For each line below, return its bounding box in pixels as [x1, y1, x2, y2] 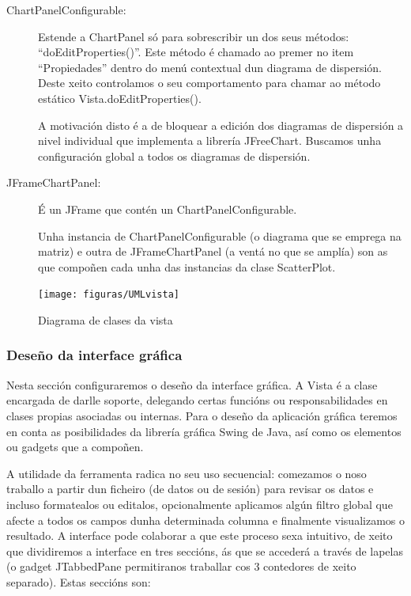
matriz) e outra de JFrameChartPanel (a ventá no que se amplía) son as [38, 243, 388, 260]
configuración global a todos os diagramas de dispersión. [38, 147, 311, 164]
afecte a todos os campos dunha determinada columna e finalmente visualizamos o [6, 511, 405, 528]
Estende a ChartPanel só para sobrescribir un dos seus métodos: [38, 28, 349, 44]
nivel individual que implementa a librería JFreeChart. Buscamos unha [38, 132, 382, 149]
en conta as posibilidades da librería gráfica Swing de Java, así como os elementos [6, 423, 402, 439]
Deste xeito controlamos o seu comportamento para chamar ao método [38, 74, 381, 91]
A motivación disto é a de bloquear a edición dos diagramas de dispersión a [38, 116, 404, 133]
